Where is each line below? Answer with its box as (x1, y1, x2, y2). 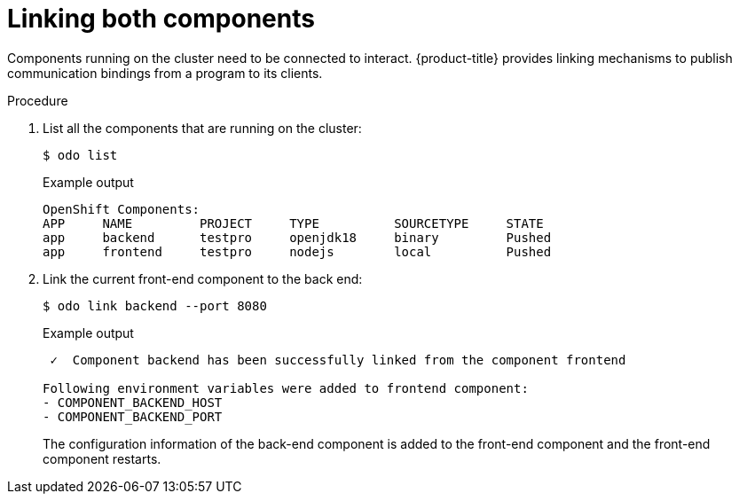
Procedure (7, 92, 68, 108)
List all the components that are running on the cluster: (43, 120, 362, 136)
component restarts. (43, 450, 161, 466)
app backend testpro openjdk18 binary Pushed (43, 230, 552, 245)
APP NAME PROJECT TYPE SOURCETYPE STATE (43, 215, 544, 231)
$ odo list (43, 147, 118, 162)
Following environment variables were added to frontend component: (43, 380, 529, 395)
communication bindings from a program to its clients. (7, 65, 323, 81)
